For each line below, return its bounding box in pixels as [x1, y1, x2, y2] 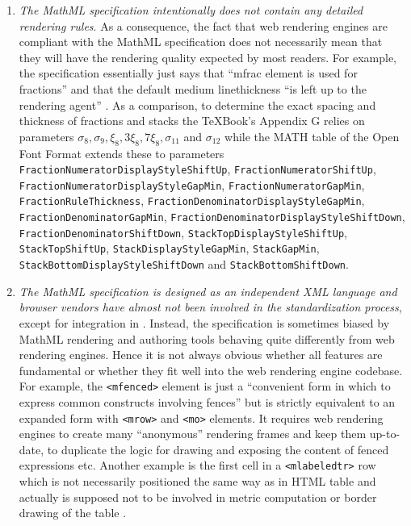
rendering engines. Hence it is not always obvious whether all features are [19, 346, 383, 363]
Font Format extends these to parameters [19, 144, 224, 161]
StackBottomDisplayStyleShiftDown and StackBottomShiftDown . [19, 256, 349, 273]
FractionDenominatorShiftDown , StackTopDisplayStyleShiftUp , [19, 223, 348, 240]
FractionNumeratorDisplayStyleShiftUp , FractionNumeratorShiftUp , [19, 161, 376, 177]
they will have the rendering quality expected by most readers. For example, [19, 48, 397, 65]
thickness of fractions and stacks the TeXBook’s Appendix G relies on [19, 112, 365, 129]
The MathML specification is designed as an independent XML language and [19, 282, 397, 299]
